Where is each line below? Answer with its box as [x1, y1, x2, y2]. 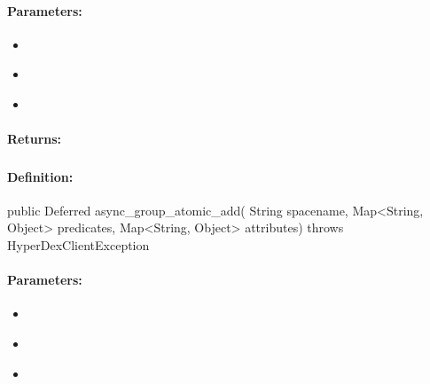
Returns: [7, 129, 62, 148]
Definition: [7, 167, 74, 185]
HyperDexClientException [7, 236, 150, 255]
